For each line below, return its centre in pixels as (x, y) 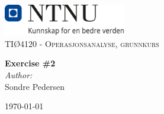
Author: (19, 74)
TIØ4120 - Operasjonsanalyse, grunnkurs (82, 43)
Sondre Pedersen (35, 86)
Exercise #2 (30, 63)
